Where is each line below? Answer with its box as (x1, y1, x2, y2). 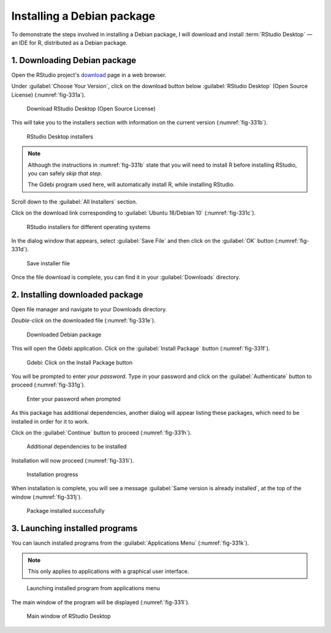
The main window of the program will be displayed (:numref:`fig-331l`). (11, 598, 190, 606)
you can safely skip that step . (28, 169, 102, 177)
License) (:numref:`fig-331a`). (11, 91, 86, 98)
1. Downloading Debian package (11, 55, 137, 66)
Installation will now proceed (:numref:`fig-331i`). (11, 457, 134, 464)
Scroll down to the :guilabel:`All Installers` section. (11, 198, 138, 205)
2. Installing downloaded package (11, 289, 143, 300)
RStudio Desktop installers (26, 132, 93, 140)
